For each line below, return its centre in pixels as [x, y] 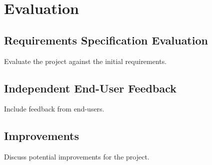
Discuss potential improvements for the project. [77, 157]
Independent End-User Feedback [90, 88]
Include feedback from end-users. [54, 109]
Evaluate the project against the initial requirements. [85, 61]
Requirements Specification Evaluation [106, 40]
